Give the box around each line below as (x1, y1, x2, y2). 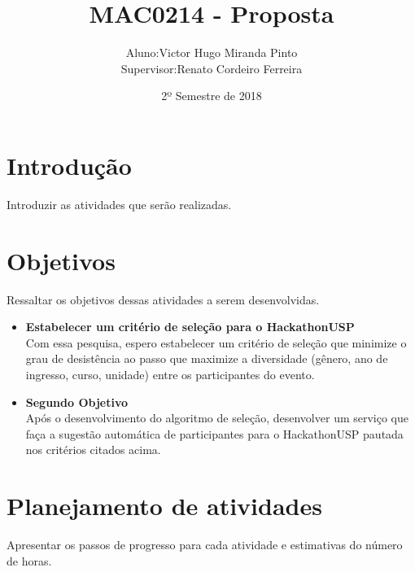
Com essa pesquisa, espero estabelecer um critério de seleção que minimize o (25, 334, 407, 351)
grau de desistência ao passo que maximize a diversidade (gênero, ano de (25, 350, 388, 367)
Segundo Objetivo (25, 393, 129, 410)
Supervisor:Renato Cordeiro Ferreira (120, 59, 303, 76)
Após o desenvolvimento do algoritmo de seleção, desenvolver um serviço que (25, 409, 409, 426)
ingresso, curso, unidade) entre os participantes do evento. (25, 365, 315, 382)
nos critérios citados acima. (25, 441, 161, 458)
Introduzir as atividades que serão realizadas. (7, 195, 232, 212)
